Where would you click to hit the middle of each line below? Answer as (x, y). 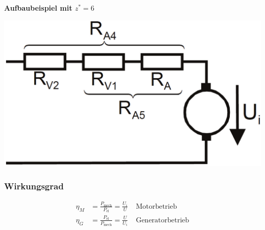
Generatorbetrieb (163, 220)
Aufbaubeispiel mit (38, 8)
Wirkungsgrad (34, 186)
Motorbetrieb (156, 206)
